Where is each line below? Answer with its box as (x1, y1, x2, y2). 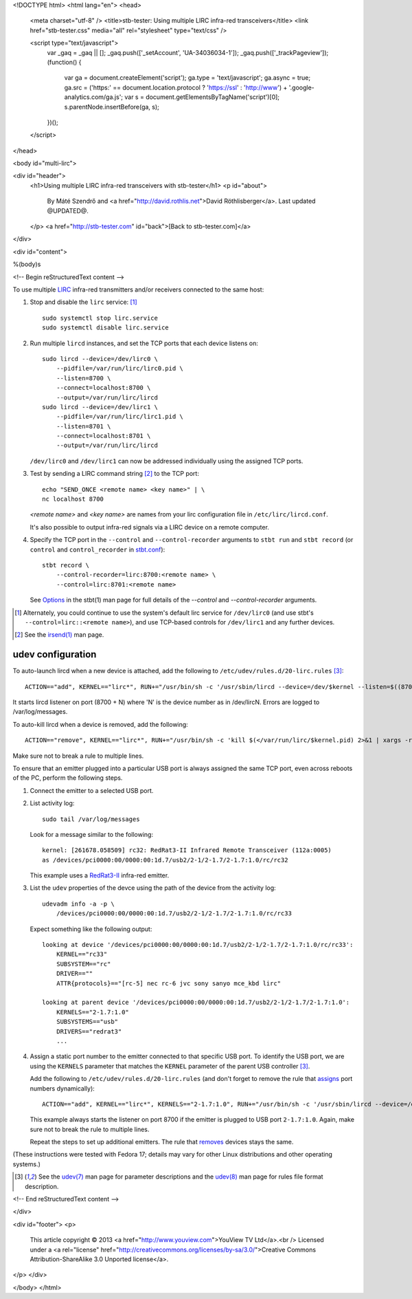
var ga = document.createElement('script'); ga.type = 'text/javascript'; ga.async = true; (64, 74, 311, 82)
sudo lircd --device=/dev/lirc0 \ (42, 355, 158, 362)
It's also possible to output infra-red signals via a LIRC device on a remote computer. (30, 523, 269, 531)
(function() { (47, 58, 82, 66)
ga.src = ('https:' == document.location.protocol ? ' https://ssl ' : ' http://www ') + (64, 83, 288, 91)
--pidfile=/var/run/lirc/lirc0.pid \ (56, 364, 183, 373)
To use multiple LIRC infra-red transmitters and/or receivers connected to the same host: (12, 285, 264, 294)
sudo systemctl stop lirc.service (42, 314, 158, 322)
